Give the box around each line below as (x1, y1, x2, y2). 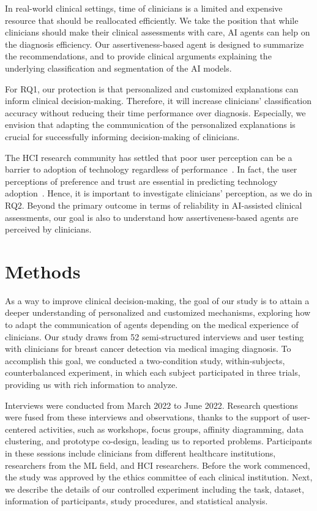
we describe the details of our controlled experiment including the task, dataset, (5, 482, 304, 495)
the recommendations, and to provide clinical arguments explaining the (5, 50, 272, 62)
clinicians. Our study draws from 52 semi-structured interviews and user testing (5, 330, 304, 343)
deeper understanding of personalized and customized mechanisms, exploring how (5, 306, 311, 319)
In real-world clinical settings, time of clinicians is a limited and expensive (5, 2, 283, 14)
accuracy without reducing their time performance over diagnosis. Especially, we (5, 106, 306, 119)
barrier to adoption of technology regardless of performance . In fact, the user (5, 163, 297, 176)
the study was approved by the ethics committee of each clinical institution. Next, (5, 471, 313, 483)
